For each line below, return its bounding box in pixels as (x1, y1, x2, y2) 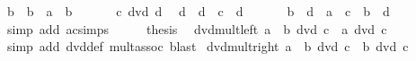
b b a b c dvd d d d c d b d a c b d (6, 2, 390, 20)
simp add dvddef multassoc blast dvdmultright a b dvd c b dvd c (6, 37, 409, 56)
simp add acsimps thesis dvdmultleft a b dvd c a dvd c (6, 19, 387, 38)
